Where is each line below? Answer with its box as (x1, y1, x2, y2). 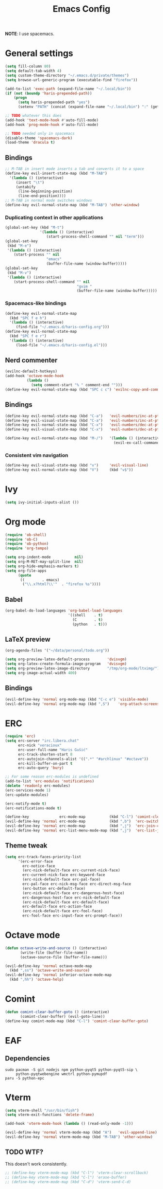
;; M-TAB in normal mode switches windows (5, 198, 92, 203)
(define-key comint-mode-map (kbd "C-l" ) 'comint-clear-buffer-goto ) (5, 1018, 149, 1024)
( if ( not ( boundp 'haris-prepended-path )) (5, 91, 92, 96)
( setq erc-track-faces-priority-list (5, 854, 81, 859)
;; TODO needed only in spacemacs (5, 131, 75, 136)
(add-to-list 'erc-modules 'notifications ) (5, 779, 95, 784)
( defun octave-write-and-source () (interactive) (5, 945, 108, 951)
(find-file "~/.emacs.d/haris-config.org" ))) (16, 324, 110, 329)
